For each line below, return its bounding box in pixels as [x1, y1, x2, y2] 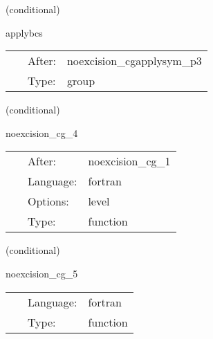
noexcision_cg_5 [6, 266, 78, 280]
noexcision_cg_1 [88, 153, 171, 169]
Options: [28, 193, 69, 210]
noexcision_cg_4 [6, 125, 78, 140]
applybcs [6, 25, 43, 39]
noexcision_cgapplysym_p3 [66, 53, 202, 69]
